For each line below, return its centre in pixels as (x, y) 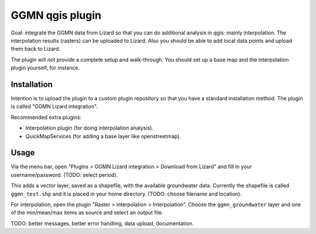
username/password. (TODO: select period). (64, 174)
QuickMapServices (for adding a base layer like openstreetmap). (103, 136)
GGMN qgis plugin (56, 15)
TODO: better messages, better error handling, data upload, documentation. (102, 223)
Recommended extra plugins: (46, 117)
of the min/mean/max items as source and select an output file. (87, 212)
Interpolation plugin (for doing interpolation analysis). (90, 128)
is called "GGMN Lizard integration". (54, 106)
